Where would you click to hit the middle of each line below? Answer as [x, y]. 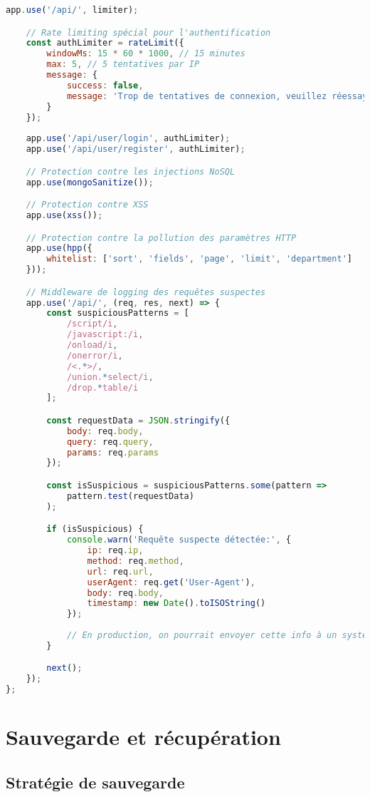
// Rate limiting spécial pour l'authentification [148, 32]
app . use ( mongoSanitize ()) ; [90, 182]
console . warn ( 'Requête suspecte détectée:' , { [179, 540]
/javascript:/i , [105, 335]
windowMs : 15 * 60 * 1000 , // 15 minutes [146, 54]
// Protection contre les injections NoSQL [131, 171]
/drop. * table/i [102, 387]
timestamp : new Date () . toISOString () [176, 603]
